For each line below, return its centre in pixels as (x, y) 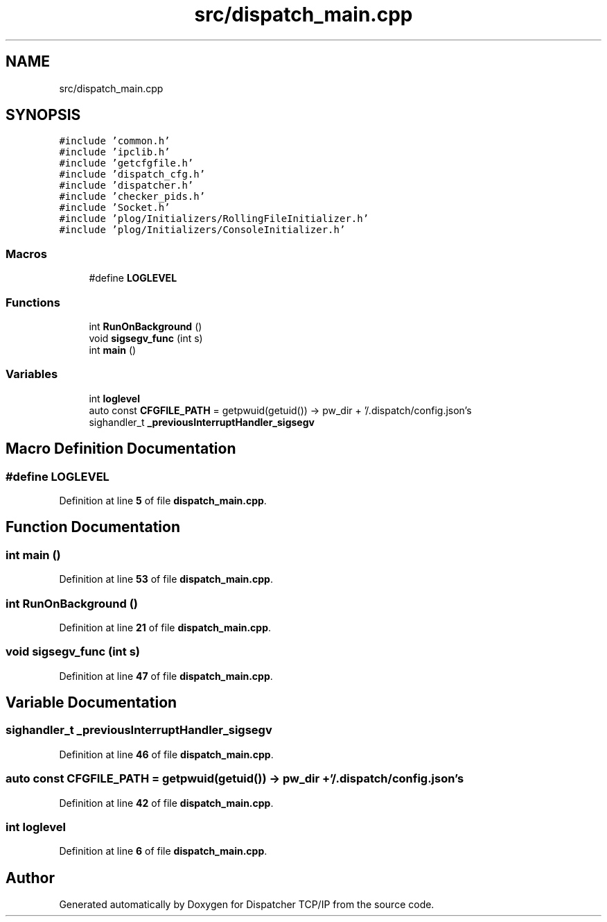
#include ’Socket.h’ (115, 208)
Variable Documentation (91, 703)
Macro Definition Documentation (121, 449)
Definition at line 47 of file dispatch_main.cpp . (166, 676)
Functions (33, 302)
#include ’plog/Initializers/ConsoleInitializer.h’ (202, 230)
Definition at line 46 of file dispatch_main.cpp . (166, 754)
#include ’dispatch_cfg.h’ (132, 174)
